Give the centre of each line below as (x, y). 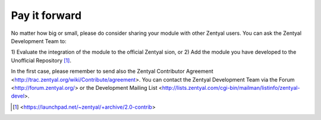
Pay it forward (46, 15)
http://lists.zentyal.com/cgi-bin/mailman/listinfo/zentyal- (231, 87)
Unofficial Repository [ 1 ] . (41, 60)
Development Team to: (39, 41)
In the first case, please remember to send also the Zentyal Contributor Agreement (112, 72)
